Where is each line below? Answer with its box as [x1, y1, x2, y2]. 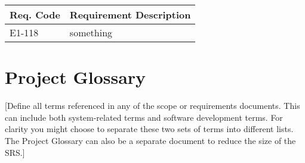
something [69, 26, 113, 39]
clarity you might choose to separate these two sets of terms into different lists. [5, 123, 294, 135]
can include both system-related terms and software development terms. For [5, 111, 283, 123]
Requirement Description [69, 8, 191, 21]
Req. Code [10, 8, 60, 21]
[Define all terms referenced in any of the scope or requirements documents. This [5, 99, 300, 112]
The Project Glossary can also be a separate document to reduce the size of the [5, 134, 296, 146]
